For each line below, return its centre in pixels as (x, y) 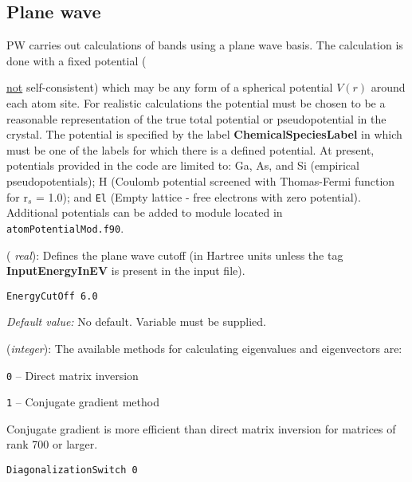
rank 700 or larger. (52, 444)
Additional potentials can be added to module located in (145, 212)
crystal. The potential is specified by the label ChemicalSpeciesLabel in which (204, 134)
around (388, 87)
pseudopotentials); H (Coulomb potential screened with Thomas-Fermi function (201, 180)
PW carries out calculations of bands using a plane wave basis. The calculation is (205, 45)
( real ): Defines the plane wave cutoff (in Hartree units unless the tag (175, 255)
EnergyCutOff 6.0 (52, 296)
